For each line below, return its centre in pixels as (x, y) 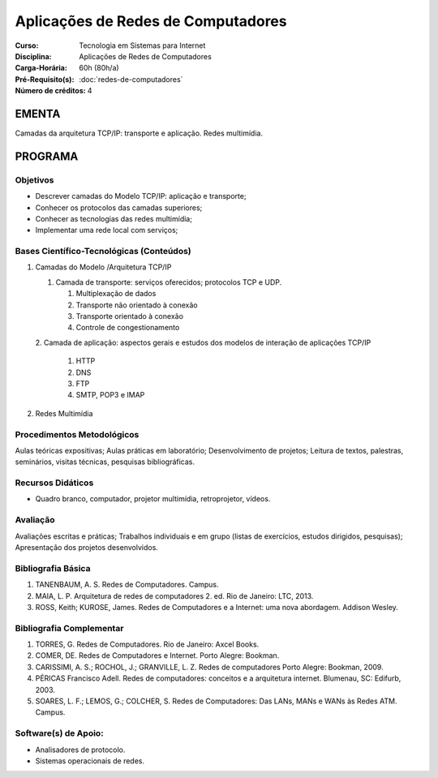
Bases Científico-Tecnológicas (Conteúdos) (103, 251)
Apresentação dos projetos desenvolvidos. (86, 547)
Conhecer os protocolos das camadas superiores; (119, 208)
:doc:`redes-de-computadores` (131, 79)
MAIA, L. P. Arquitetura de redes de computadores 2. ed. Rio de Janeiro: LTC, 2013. (174, 595)
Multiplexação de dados (116, 294)
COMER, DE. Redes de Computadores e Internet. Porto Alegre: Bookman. (157, 655)
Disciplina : (33, 56)
